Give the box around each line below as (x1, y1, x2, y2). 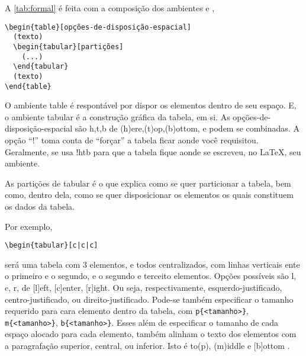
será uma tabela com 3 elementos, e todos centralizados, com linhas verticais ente (5, 258, 300, 270)
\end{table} (5, 82, 51, 91)
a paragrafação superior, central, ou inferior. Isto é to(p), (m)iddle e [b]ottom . (5, 339, 290, 352)
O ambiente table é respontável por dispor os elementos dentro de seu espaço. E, (5, 99, 297, 111)
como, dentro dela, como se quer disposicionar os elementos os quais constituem (5, 188, 294, 201)
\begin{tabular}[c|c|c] (5, 241, 98, 250)
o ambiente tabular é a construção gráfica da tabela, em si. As (5, 110, 230, 123)
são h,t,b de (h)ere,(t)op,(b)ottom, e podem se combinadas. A (75, 122, 299, 134)
